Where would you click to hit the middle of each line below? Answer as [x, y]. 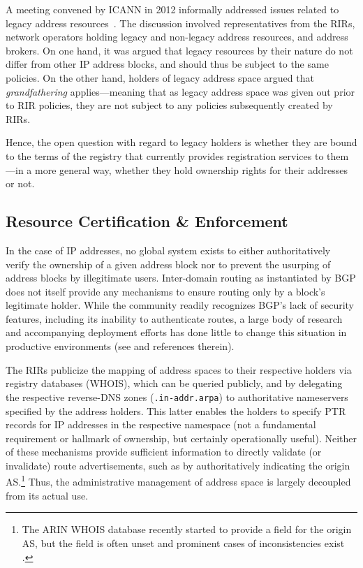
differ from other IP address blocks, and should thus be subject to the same [167, 64]
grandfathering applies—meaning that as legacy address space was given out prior [180, 91]
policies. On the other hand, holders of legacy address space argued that [160, 77]
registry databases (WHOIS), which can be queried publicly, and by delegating [174, 383]
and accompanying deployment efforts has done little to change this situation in [176, 332]
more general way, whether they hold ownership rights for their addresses [191, 169]
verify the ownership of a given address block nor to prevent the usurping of [168, 264]
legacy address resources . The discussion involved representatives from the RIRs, [180, 23]
